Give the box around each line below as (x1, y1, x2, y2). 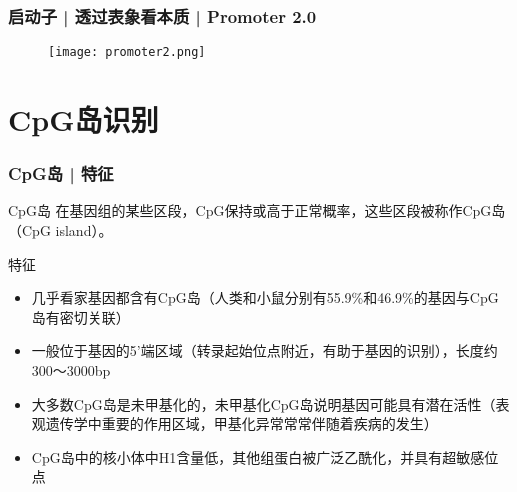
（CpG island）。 (8, 220, 113, 241)
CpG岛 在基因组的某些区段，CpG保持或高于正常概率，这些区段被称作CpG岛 (8, 200, 506, 221)
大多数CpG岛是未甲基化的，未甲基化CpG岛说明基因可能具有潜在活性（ (31, 393, 496, 414)
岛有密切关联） (31, 306, 130, 327)
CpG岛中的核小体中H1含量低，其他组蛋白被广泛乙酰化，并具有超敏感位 (31, 446, 499, 467)
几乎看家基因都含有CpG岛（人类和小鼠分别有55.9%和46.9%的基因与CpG (31, 287, 499, 308)
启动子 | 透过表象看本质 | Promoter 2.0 (8, 3, 317, 28)
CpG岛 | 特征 (8, 161, 114, 186)
